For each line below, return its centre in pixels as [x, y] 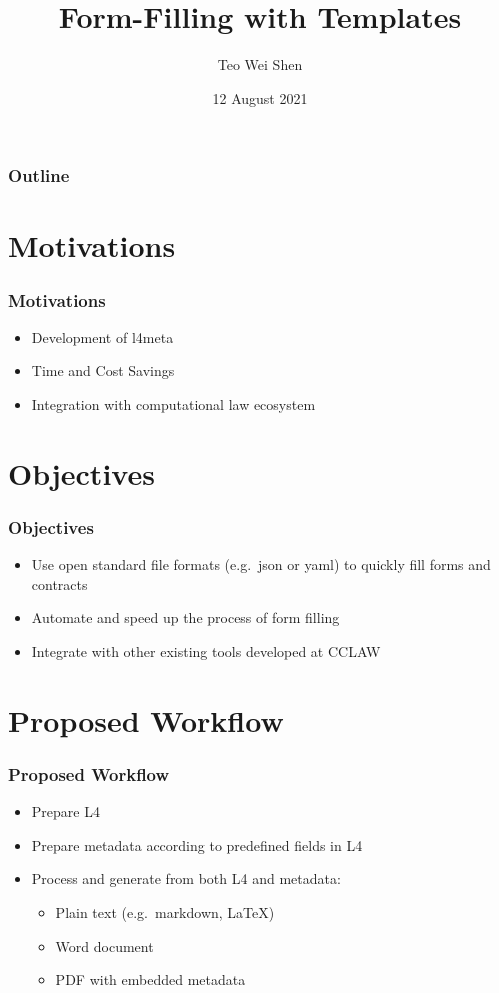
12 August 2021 [260, 97]
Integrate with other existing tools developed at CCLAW [206, 650]
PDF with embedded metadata [150, 979]
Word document [104, 945]
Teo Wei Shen [260, 64]
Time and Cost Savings [103, 370]
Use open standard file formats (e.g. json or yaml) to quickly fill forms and [261, 564]
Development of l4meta [102, 336]
